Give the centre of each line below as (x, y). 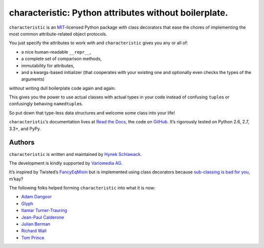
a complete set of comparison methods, (62, 59)
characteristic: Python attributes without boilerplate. (119, 13)
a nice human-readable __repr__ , (56, 52)
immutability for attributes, (48, 65)
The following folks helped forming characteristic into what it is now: (82, 188)
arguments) (33, 79)
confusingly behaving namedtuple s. (46, 104)
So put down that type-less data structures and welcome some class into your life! (92, 113)
